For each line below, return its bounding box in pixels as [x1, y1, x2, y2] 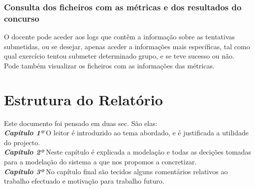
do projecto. [4, 137, 40, 147]
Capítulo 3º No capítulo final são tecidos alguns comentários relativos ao [4, 166, 228, 176]
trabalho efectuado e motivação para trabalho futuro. [4, 176, 164, 186]
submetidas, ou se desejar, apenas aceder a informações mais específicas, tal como [4, 41, 250, 51]
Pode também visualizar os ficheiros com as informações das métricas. [4, 60, 215, 70]
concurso [4, 12, 39, 24]
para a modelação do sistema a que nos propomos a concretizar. [4, 157, 197, 167]
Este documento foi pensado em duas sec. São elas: [4, 118, 158, 128]
